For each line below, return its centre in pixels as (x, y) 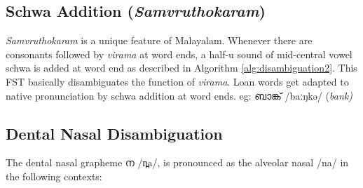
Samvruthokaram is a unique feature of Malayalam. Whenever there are (159, 40)
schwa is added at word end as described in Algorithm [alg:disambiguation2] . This (181, 68)
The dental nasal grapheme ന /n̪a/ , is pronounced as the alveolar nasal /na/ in (177, 162)
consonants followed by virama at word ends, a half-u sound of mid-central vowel (179, 54)
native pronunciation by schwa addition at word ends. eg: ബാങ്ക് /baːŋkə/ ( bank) (179, 95)
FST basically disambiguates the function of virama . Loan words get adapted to (177, 81)
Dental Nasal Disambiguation (114, 133)
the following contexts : (54, 176)
